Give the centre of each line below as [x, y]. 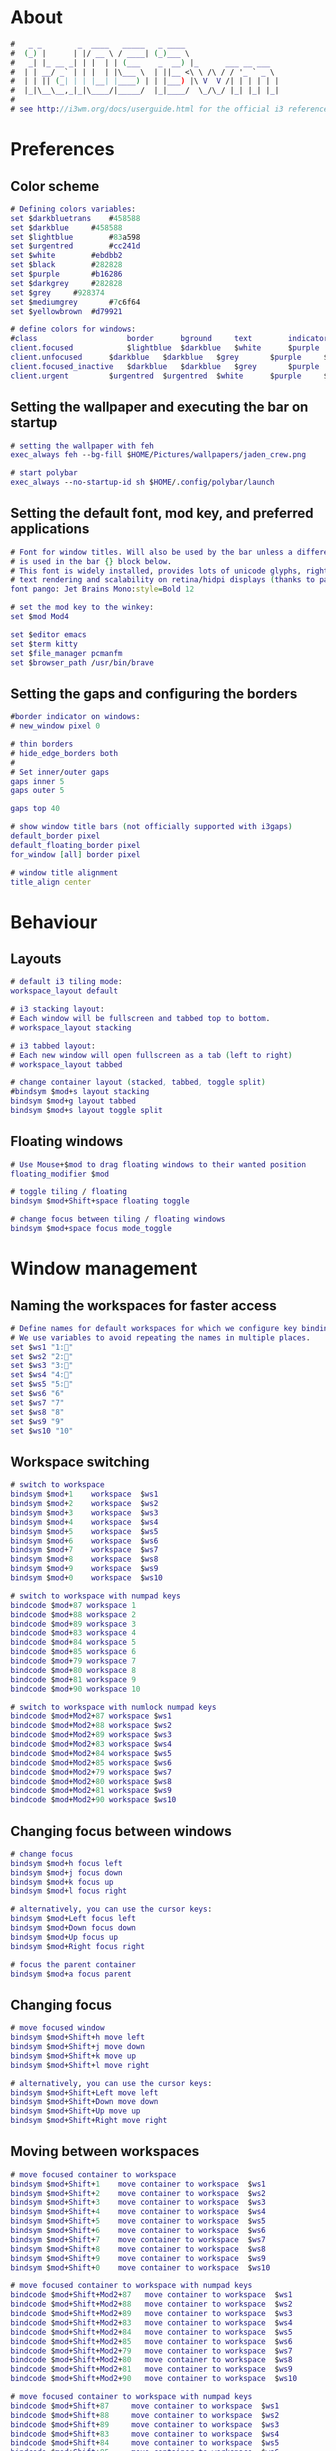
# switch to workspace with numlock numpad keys [113, 1707]
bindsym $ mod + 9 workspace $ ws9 [84, 1569]
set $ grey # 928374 [57, 292]
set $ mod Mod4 [40, 617]
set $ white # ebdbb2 [66, 256]
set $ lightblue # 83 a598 [75, 237]
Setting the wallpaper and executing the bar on [159, 407]
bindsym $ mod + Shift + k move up [73, 2056]
